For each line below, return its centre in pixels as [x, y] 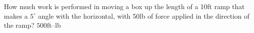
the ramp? [19, 25]
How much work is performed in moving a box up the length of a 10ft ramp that [124, 6]
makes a [16, 16]
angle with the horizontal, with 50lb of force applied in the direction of [144, 16]
